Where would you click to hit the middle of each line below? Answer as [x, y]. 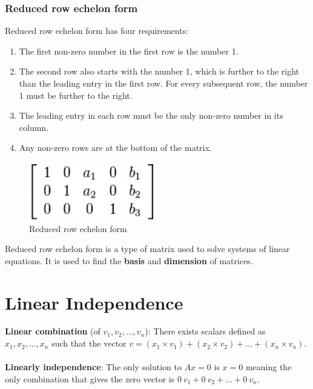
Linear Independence [94, 302]
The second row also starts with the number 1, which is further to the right [159, 71]
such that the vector [89, 343]
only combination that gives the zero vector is [90, 378]
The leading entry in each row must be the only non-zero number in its [151, 115]
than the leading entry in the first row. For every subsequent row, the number [163, 83]
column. [34, 127]
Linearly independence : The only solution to [94, 367]
